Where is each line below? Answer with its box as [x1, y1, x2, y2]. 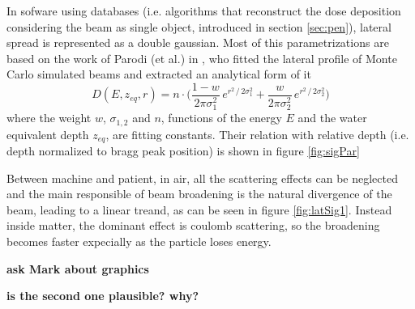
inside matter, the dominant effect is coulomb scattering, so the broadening [6, 217, 380, 234]
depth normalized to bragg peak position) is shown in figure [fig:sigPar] [6, 142, 360, 159]
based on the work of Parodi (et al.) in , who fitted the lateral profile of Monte [6, 49, 397, 66]
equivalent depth [6, 125, 89, 142]
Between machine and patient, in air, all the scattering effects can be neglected [6, 169, 398, 186]
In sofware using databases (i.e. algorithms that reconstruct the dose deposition [6, 2, 401, 19]
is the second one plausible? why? [6, 287, 199, 304]
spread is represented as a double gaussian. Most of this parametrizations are [6, 34, 389, 51]
